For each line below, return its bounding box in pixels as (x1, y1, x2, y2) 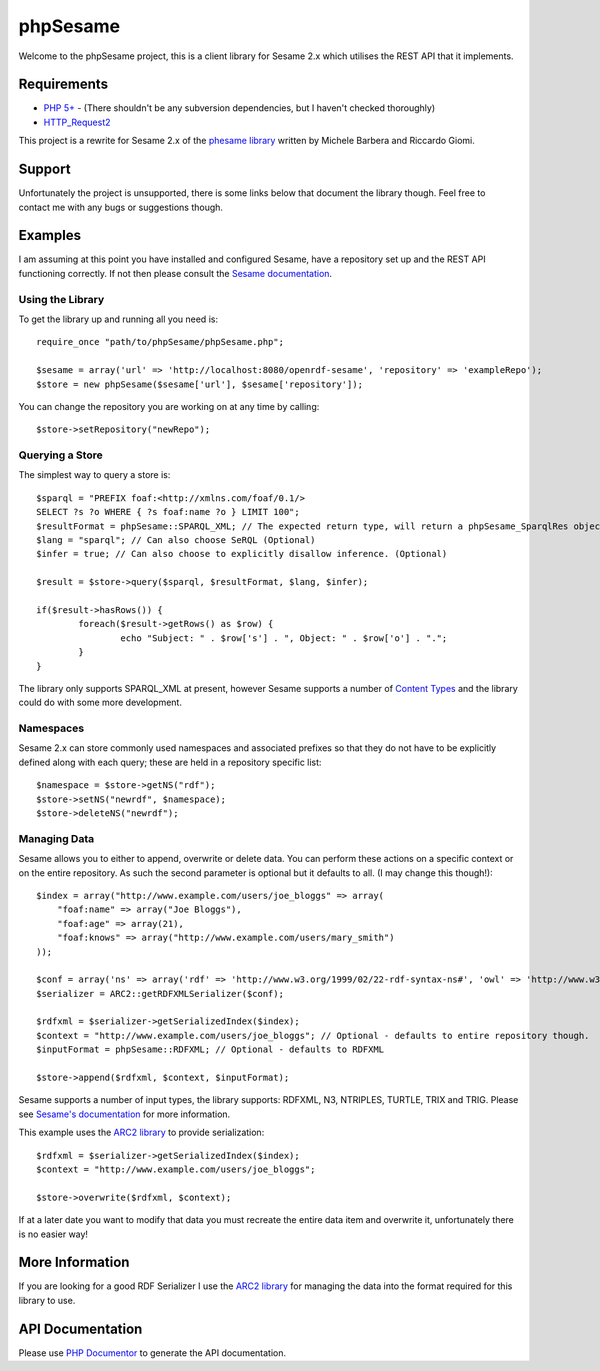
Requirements (18, 76, 109, 93)
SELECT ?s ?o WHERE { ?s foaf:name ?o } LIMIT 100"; (36, 506, 300, 518)
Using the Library (18, 292, 105, 306)
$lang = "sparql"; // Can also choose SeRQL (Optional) (36, 535, 316, 546)
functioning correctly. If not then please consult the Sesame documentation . (18, 267, 333, 279)
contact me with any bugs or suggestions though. (18, 201, 224, 213)
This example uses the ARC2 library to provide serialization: (18, 1126, 265, 1139)
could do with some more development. (18, 696, 182, 709)
